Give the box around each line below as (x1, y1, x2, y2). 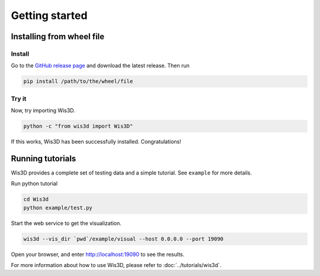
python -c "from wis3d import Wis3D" (23, 123, 133, 130)
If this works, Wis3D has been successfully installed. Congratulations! (11, 138, 181, 145)
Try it (11, 94, 27, 103)
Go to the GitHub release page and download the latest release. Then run (11, 62, 190, 69)
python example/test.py (23, 204, 93, 211)
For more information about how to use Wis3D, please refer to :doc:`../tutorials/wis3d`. (11, 262, 222, 269)
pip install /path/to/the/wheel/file (23, 78, 133, 85)
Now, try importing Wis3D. (11, 107, 75, 114)
